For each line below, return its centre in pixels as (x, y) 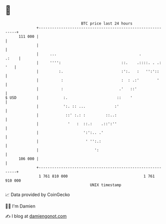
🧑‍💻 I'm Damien (20, 206)
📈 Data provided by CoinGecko (38, 195)
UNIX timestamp (106, 185)
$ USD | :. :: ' (69, 98)
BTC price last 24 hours (107, 23)
